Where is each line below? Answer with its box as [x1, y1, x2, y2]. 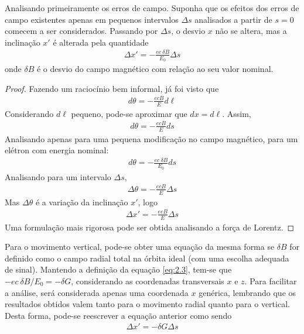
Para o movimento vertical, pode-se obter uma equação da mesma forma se [5, 240, 275, 253]
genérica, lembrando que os [199, 286, 296, 298]
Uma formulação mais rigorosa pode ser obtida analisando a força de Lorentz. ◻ [5, 221, 295, 233]
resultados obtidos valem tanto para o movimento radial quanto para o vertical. [5, 298, 290, 310]
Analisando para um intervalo [5, 170, 111, 183]
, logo [138, 195, 158, 208]
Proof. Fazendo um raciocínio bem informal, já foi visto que [5, 82, 219, 94]
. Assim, [222, 107, 251, 119]
